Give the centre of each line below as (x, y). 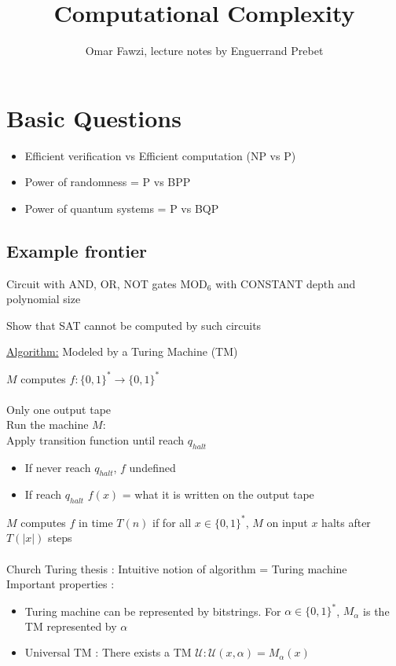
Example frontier (77, 250)
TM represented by (71, 626)
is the (376, 611)
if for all (172, 522)
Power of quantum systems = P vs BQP (122, 208)
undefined (152, 467)
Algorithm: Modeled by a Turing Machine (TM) (122, 351)
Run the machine (48, 424)
